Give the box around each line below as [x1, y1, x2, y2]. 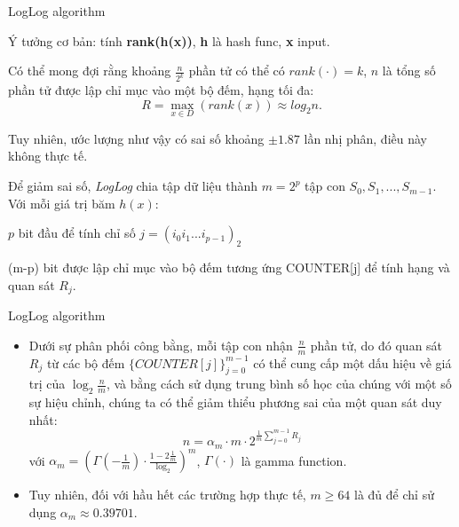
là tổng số [382, 61, 436, 80]
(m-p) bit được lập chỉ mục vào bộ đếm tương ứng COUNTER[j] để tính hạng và [8, 258, 450, 277]
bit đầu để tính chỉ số [18, 224, 136, 242]
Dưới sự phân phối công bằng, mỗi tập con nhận [28, 335, 293, 354]
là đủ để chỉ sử [354, 485, 434, 504]
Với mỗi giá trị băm [8, 193, 115, 212]
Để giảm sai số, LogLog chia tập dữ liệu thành [8, 177, 258, 195]
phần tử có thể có [188, 61, 285, 80]
